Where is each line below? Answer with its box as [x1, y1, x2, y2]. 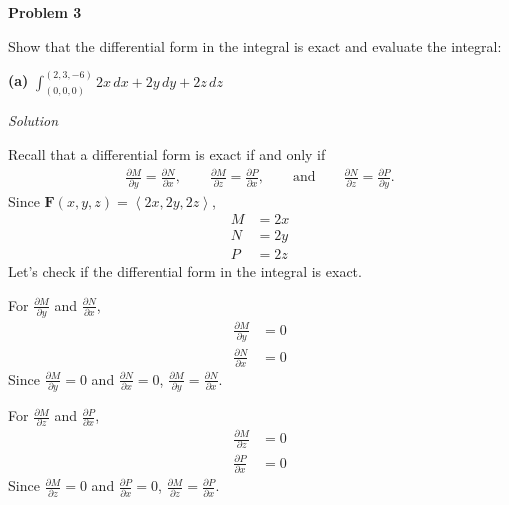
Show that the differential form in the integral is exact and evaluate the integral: [8, 35, 502, 56]
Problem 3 [8, 2, 82, 22]
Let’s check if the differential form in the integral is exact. [8, 261, 362, 282]
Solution [8, 110, 59, 131]
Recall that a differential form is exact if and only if [8, 144, 326, 165]
